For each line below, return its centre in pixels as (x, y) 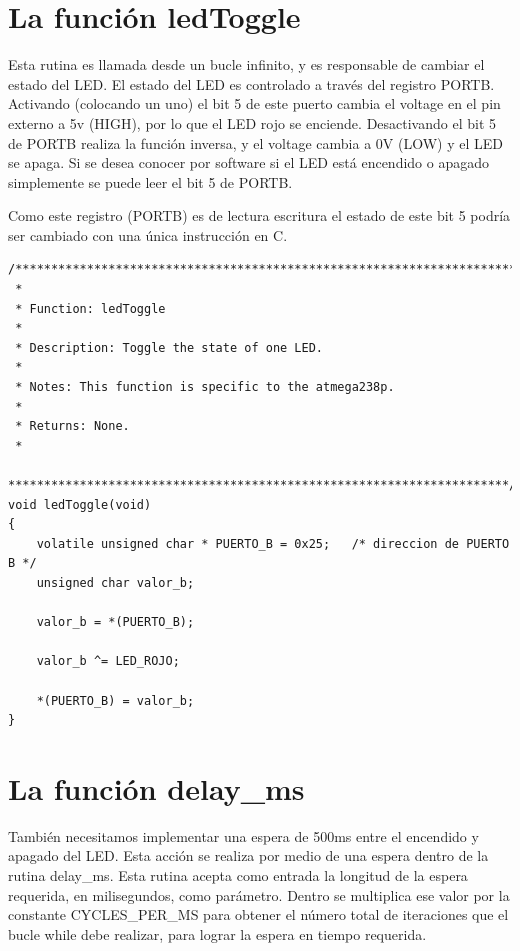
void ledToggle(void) (80, 504)
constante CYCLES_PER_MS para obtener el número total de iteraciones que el (258, 914)
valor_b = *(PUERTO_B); (115, 622)
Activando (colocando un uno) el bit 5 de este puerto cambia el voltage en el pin (254, 103)
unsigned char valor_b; (115, 582)
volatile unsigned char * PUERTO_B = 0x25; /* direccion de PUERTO (273, 543)
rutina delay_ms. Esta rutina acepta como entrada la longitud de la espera (238, 875)
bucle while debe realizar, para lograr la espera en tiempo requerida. (217, 933)
